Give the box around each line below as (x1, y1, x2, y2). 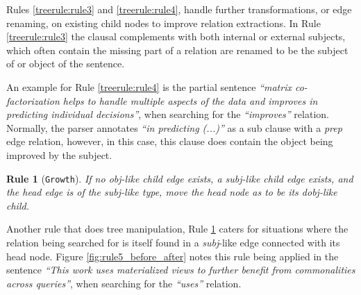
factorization (6, 93, 60, 108)
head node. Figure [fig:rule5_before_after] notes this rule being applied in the (6, 248, 339, 263)
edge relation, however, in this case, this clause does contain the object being (6, 134, 333, 149)
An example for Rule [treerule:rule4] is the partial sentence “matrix (6, 79, 292, 94)
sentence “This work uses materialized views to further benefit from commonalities (6, 262, 355, 277)
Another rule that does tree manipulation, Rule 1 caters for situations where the (6, 221, 349, 236)
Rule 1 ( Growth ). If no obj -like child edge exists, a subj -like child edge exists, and (6, 171, 353, 185)
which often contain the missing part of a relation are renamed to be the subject (6, 42, 349, 57)
